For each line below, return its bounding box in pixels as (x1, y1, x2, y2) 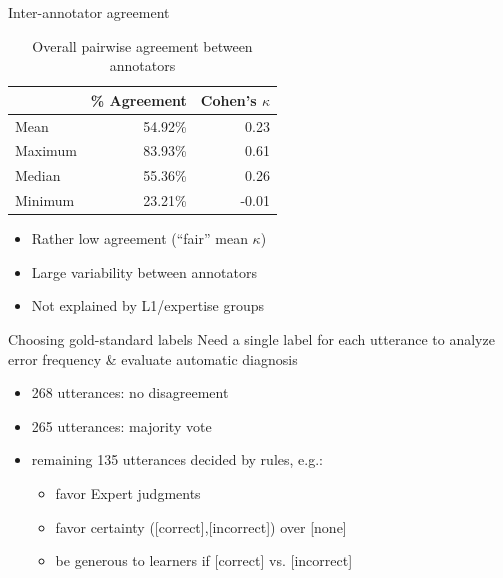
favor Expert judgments (55, 483, 201, 503)
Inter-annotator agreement (8, 2, 170, 22)
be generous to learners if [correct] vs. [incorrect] (55, 550, 353, 571)
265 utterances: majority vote (31, 415, 212, 436)
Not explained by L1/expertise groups (31, 295, 265, 316)
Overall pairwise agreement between (32, 35, 253, 56)
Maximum (15, 140, 77, 161)
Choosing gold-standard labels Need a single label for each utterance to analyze (8, 329, 495, 350)
